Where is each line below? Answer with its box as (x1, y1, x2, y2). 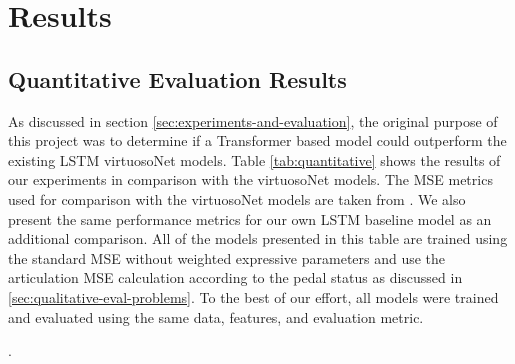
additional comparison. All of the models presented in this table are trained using (8, 228, 508, 249)
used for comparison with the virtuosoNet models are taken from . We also (8, 188, 466, 209)
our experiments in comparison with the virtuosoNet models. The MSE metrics (8, 169, 493, 190)
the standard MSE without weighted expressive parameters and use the (8, 247, 446, 268)
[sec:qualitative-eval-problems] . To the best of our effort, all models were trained (8, 286, 499, 307)
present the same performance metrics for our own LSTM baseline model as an (8, 208, 492, 229)
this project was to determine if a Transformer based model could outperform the (8, 130, 507, 151)
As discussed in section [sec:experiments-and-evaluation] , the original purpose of (8, 110, 498, 131)
